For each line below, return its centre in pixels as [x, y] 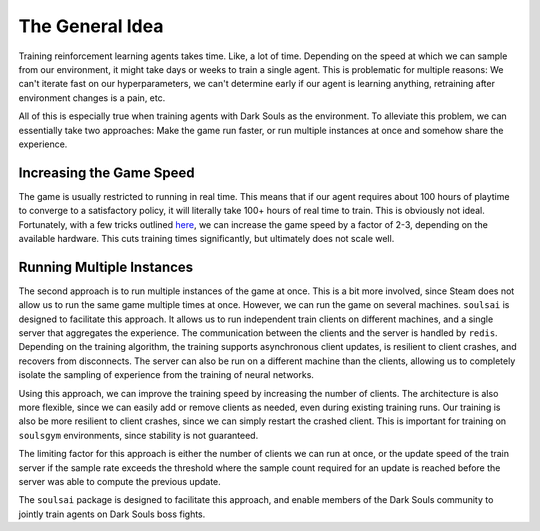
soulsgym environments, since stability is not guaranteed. [138, 435]
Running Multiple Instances [106, 266]
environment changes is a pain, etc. [92, 97]
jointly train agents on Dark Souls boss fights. [112, 514]
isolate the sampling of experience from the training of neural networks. [166, 375]
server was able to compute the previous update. [120, 481]
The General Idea [91, 26]
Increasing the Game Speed [106, 172]
